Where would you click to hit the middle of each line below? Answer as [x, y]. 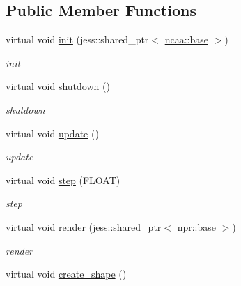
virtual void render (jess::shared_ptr [84, 226]
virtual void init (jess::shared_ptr [77, 39]
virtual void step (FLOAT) [63, 180]
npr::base [197, 226]
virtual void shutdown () [58, 86]
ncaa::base [186, 39]
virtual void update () [52, 133]
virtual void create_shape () [66, 274]
